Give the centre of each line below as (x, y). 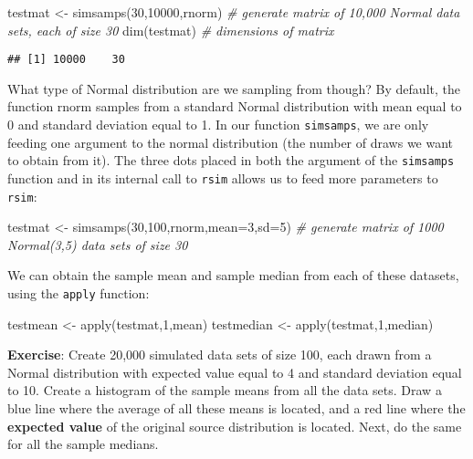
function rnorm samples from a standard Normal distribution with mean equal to (235, 106)
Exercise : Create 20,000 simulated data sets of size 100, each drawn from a (220, 355)
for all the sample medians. (83, 444)
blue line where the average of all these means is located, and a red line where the (236, 408)
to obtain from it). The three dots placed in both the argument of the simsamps (231, 160)
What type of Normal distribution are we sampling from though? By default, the (234, 88)
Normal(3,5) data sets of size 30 (98, 244)
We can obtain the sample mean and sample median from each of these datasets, (233, 275)
